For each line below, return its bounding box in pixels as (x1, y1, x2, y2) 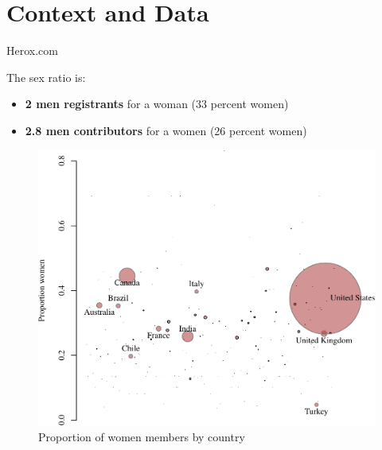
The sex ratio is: (6, 68, 86, 85)
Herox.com (6, 42, 58, 59)
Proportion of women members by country (38, 428, 245, 444)
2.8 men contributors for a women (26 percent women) (25, 122, 307, 138)
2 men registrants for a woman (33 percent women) (25, 95, 289, 112)
